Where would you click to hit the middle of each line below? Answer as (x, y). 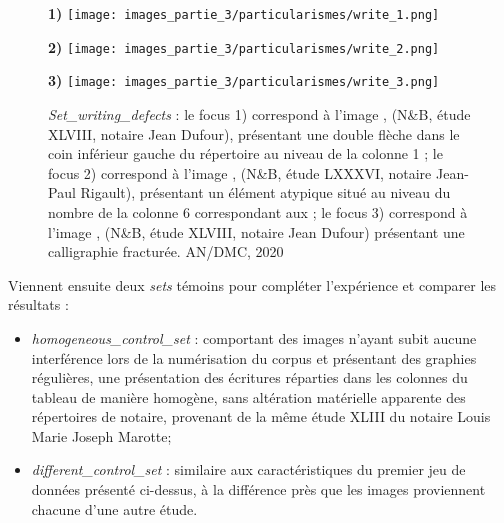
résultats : (38, 304)
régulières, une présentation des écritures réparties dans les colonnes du (249, 377)
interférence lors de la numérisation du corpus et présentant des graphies (254, 357)
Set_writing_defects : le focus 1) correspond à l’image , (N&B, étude (259, 113)
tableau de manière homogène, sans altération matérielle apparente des (248, 396)
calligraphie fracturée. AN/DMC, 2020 (166, 251)
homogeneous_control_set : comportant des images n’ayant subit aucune (254, 337)
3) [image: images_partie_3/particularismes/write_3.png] (244, 80)
